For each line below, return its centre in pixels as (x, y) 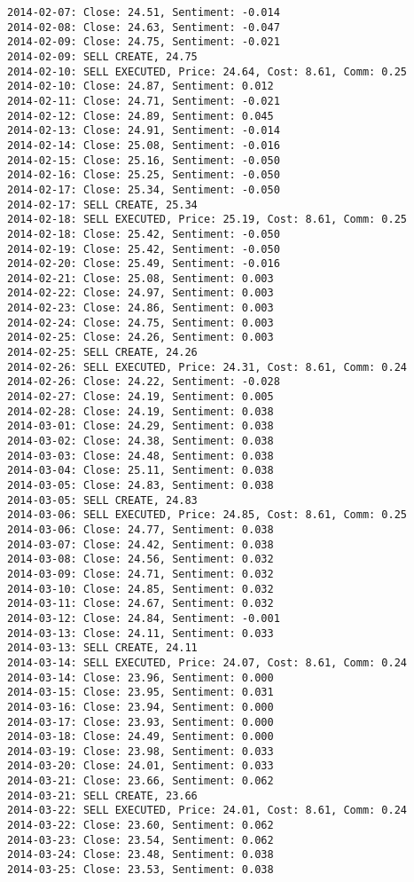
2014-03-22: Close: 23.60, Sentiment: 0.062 (141, 826)
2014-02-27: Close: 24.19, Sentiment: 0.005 (141, 397)
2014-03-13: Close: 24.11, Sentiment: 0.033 (141, 633)
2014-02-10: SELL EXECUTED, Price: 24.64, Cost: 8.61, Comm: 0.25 (207, 71)
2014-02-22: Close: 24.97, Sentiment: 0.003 (141, 293)
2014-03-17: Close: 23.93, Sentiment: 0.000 (141, 722)
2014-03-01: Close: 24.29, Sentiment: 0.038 (141, 426)
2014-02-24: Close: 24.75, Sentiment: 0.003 (141, 323)
